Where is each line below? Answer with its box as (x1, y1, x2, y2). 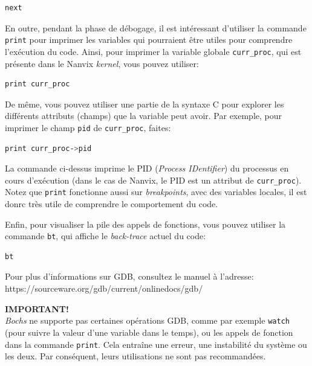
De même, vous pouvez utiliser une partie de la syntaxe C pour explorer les (5, 97, 284, 110)
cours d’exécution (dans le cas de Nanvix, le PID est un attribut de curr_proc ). (5, 173, 302, 186)
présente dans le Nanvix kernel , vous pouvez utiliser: (5, 57, 199, 69)
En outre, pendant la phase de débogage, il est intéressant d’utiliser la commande (5, 21, 307, 34)
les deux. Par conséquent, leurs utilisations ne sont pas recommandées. (5, 350, 266, 362)
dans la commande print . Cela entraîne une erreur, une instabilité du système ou (5, 338, 307, 350)
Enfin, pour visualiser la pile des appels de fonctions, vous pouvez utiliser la (5, 217, 286, 230)
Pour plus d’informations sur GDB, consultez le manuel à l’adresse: (5, 270, 254, 283)
